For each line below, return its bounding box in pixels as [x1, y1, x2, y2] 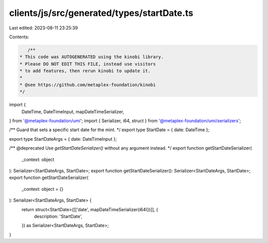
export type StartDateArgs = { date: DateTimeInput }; [9, 136, 117, 142]
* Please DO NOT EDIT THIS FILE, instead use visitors [19, 61, 156, 67]
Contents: [9, 34, 29, 40]
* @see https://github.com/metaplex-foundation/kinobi [19, 82, 156, 87]
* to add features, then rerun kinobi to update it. [19, 68, 151, 74]
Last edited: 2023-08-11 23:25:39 [9, 25, 78, 31]
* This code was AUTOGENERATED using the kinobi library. [19, 54, 164, 60]
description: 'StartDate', [34, 213, 83, 219]
